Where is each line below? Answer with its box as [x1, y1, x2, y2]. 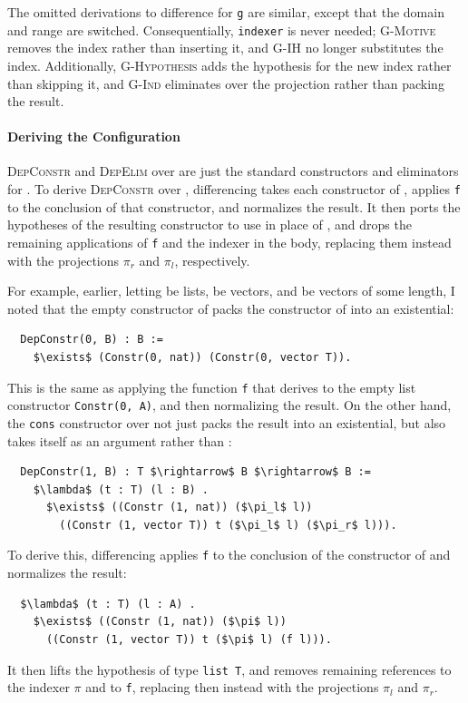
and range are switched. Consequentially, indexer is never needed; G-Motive [7, 20, 436, 39]
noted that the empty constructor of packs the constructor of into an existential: [7, 298, 454, 317]
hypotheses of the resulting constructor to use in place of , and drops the [7, 215, 412, 234]
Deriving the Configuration [7, 127, 180, 146]
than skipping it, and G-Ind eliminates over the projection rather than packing [7, 73, 444, 93]
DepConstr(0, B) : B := [20, 333, 163, 347]
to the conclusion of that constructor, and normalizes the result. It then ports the [7, 197, 461, 216]
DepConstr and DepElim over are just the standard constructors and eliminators [7, 161, 459, 181]
